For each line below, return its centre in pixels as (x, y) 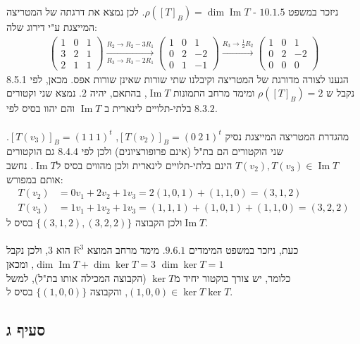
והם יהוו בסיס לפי (41, 108)
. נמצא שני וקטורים (44, 93)
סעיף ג (26, 330)
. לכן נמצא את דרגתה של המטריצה (76, 11)
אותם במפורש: (35, 179)
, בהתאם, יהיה (118, 93)
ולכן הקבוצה (159, 222)
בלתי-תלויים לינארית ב (148, 108)
